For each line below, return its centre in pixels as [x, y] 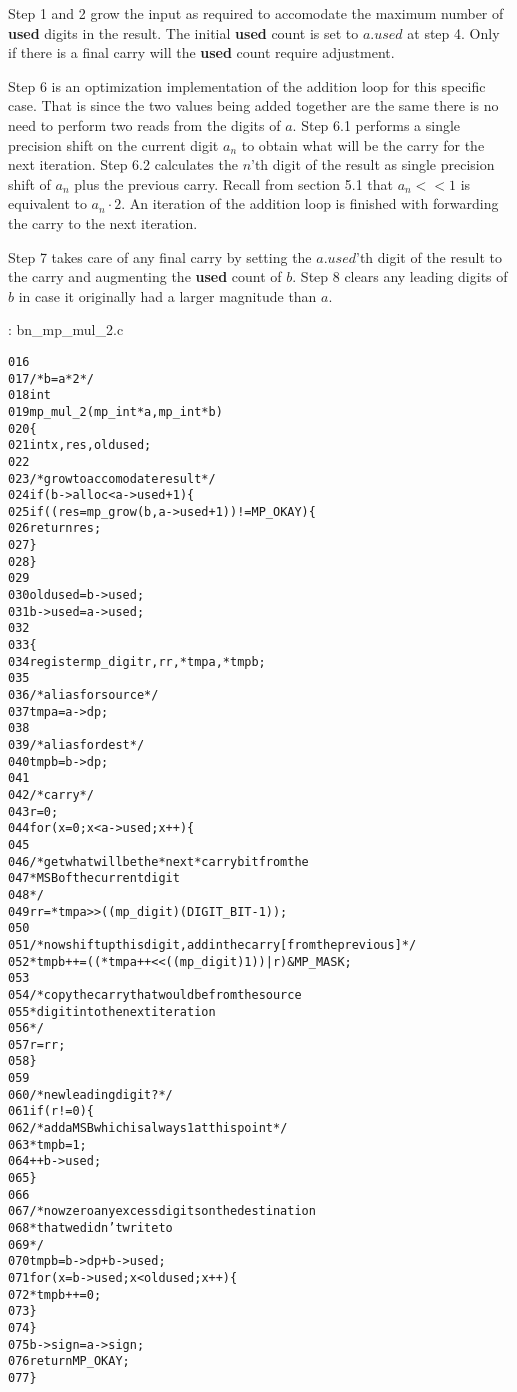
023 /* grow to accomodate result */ [112, 478]
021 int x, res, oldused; [80, 445]
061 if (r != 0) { [51, 1111]
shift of [29, 183]
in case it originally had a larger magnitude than [167, 295]
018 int [29, 395]
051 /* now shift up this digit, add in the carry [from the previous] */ [212, 944]
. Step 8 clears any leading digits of [400, 276]
